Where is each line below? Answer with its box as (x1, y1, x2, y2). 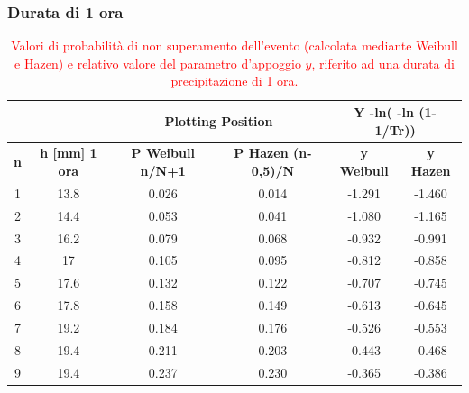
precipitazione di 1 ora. (170, 71, 299, 90)
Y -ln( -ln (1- (354, 103, 437, 121)
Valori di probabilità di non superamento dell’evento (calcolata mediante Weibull (11, 36, 458, 55)
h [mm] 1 (40, 143, 97, 162)
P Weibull (131, 143, 195, 162)
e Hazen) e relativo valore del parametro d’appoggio (14, 53, 301, 72)
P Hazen (234, 143, 289, 162)
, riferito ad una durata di (311, 53, 455, 72)
